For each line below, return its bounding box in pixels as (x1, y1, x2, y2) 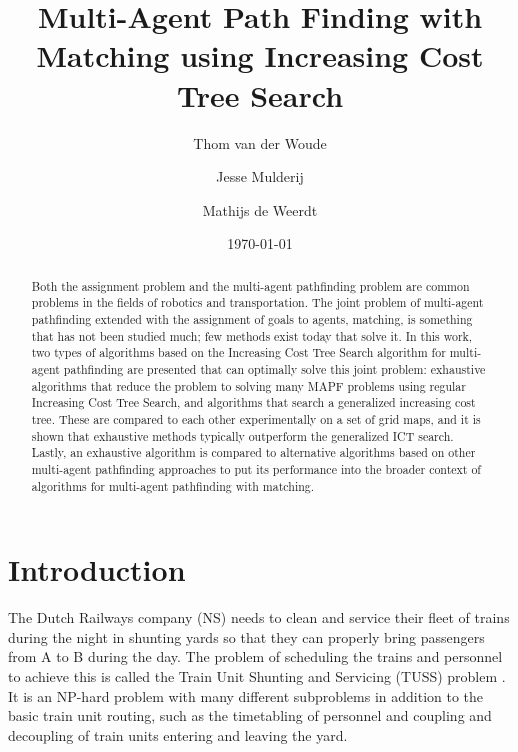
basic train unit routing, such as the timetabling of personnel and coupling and (8, 705, 492, 726)
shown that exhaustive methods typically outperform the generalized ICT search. (31, 427, 454, 444)
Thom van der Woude (193, 132, 327, 153)
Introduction (8, 549, 186, 590)
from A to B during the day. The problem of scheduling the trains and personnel (8, 646, 503, 667)
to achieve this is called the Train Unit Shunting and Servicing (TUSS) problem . (8, 665, 506, 686)
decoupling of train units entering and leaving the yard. (8, 724, 348, 745)
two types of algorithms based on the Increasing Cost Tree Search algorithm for (31, 344, 446, 361)
